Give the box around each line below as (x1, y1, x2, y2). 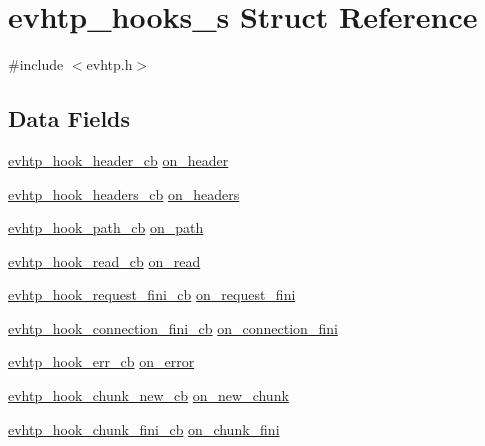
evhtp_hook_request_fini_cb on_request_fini (8, 284, 296, 305)
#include (8, 54, 64, 75)
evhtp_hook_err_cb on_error (8, 351, 195, 372)
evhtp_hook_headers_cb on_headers (8, 183, 240, 204)
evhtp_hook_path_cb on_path (8, 217, 204, 238)
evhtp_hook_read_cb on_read (8, 250, 201, 271)
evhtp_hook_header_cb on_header (8, 149, 229, 170)
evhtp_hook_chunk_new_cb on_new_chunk (8, 385, 289, 406)
